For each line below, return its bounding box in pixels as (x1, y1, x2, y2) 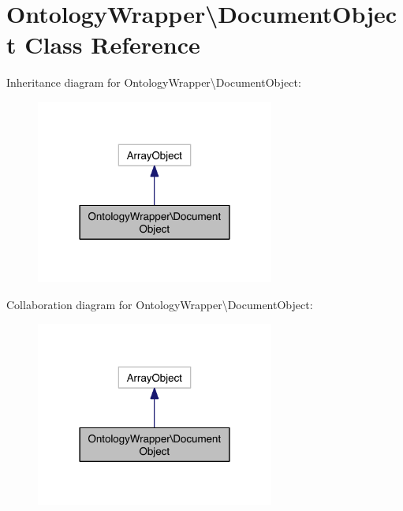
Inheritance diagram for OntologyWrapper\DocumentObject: (6, 74, 301, 91)
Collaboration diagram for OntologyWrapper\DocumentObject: (6, 296, 313, 312)
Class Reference (24, 28, 200, 61)
